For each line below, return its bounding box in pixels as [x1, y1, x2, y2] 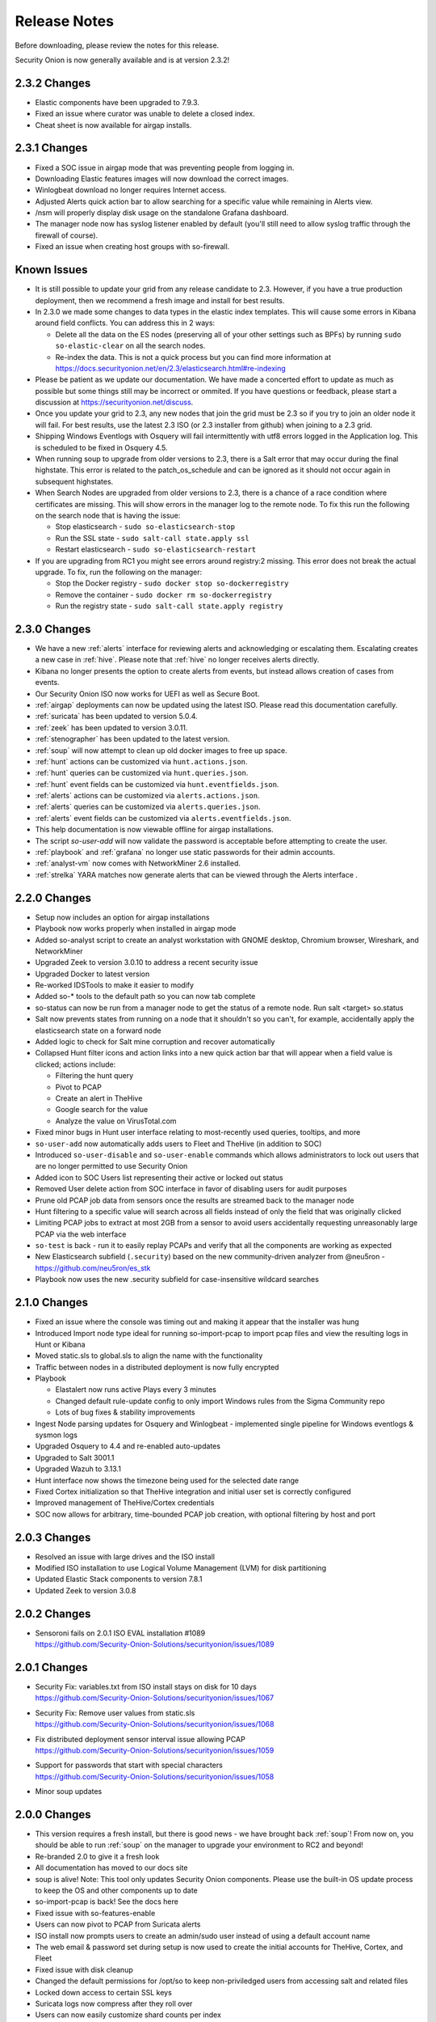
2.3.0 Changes [15, 622, 91, 636]
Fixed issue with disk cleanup [35, 1965, 133, 1974]
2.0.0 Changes [15, 1808, 92, 1821]
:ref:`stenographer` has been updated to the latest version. [35, 734, 230, 744]
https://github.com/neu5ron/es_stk [35, 1263, 151, 1273]
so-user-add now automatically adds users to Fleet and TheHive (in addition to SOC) [35, 1139, 322, 1148]
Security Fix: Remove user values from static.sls [35, 1707, 195, 1718]
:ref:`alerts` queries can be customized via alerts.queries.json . [35, 802, 261, 812]
